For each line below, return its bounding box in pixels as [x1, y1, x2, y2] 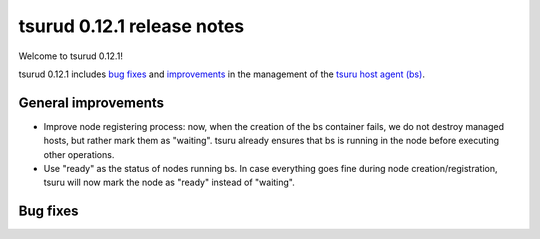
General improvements [18, 94, 165, 111]
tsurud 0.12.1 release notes [18, 15, 245, 37]
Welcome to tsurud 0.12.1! [18, 50, 124, 62]
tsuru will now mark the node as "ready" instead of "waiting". [43, 176, 295, 189]
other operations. [43, 148, 115, 160]
